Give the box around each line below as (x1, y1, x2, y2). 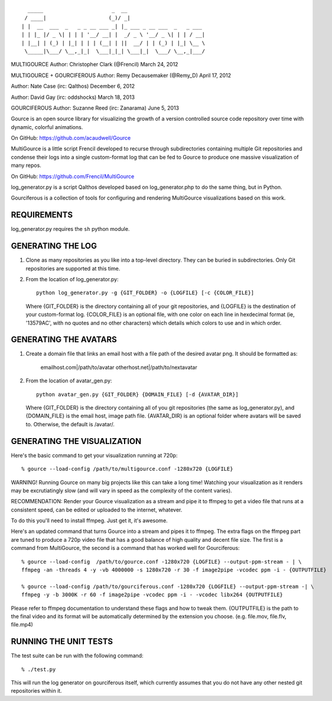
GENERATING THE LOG (11, 241, 97, 251)
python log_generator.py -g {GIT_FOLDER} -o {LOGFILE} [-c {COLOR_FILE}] (36, 290, 255, 296)
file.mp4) (11, 621, 34, 628)
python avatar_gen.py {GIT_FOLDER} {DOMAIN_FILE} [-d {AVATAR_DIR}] (36, 391, 239, 398)
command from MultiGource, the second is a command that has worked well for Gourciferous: (11, 545, 240, 552)
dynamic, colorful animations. (11, 123, 83, 130)
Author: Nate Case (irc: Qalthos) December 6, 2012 (11, 83, 135, 90)
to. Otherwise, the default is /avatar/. (25, 420, 115, 427)
